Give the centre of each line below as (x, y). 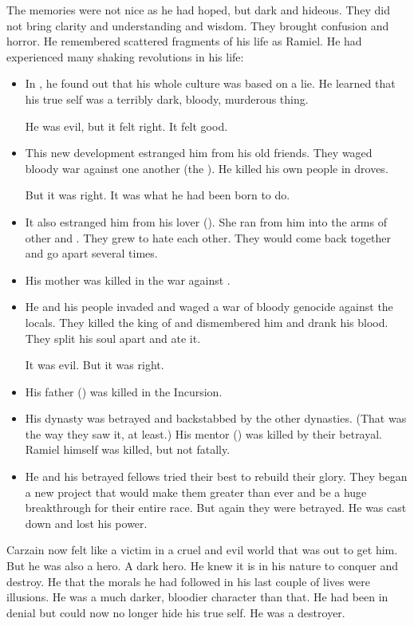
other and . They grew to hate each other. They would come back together (208, 237)
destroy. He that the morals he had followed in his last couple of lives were (188, 581)
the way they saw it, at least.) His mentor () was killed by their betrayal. (204, 433)
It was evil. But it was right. (95, 365)
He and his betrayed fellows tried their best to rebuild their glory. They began (216, 476)
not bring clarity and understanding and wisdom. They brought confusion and (198, 25)
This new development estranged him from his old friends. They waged (199, 153)
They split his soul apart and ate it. (113, 338)
